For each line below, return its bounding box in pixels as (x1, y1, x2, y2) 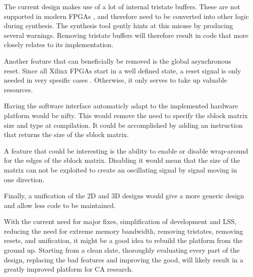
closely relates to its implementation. (4, 39, 114, 50)
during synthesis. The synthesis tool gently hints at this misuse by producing (4, 20, 234, 31)
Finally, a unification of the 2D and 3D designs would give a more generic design (4, 190, 244, 201)
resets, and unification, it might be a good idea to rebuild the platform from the (4, 235, 243, 245)
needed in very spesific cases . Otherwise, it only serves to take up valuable (4, 75, 227, 85)
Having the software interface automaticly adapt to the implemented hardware (4, 101, 238, 111)
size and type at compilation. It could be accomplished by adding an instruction (4, 120, 243, 130)
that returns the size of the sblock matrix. (4, 129, 129, 139)
